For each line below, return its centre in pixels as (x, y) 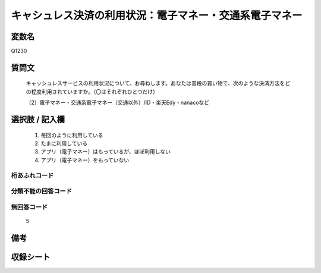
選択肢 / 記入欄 (38, 120)
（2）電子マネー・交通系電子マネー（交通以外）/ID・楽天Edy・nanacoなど (118, 103)
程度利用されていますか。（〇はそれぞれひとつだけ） (95, 92)
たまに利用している (64, 143)
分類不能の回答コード (42, 192)
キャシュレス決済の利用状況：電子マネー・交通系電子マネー (157, 15)
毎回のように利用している (72, 135)
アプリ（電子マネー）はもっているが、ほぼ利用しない (106, 152)
